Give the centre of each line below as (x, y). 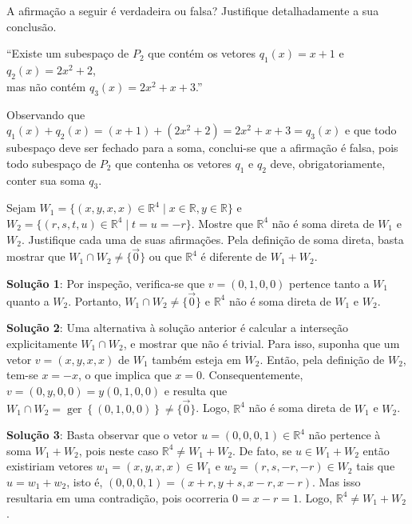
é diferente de (234, 256)
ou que (165, 256)
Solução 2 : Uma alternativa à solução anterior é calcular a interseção (178, 328)
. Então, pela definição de (322, 359)
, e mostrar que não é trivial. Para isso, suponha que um (261, 343)
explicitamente (42, 343)
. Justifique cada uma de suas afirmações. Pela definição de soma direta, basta (212, 239)
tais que (376, 466)
